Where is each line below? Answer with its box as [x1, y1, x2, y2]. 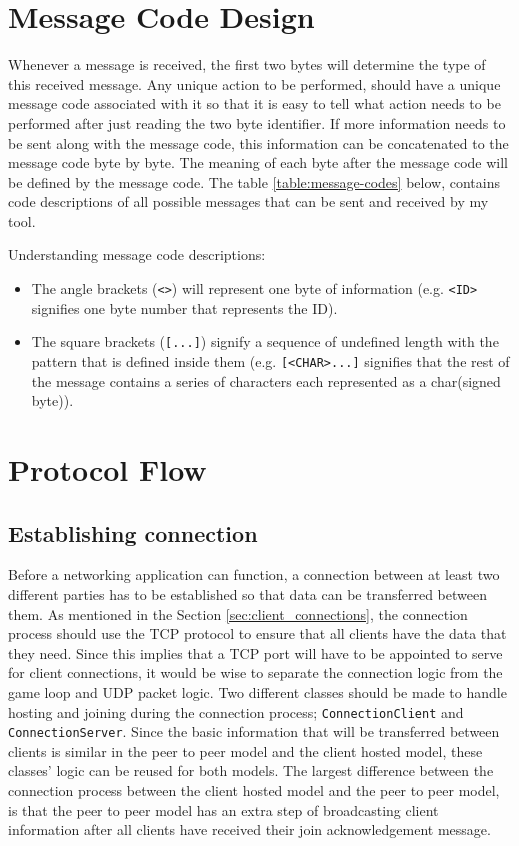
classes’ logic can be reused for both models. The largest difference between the [8, 760, 494, 781]
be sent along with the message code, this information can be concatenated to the [8, 132, 509, 153]
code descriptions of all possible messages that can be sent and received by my [8, 191, 489, 212]
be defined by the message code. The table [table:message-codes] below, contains [8, 171, 500, 192]
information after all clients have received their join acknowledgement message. [8, 819, 491, 840]
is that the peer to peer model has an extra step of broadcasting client [8, 799, 439, 820]
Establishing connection [8, 517, 258, 548]
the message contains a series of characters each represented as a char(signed [31, 370, 501, 391]
